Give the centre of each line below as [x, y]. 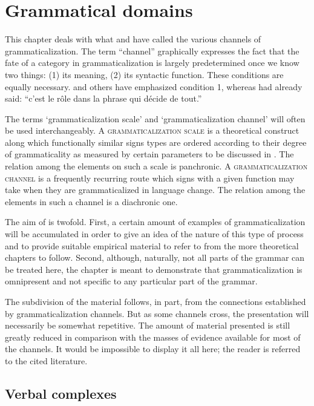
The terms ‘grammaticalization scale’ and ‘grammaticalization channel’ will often [155, 118]
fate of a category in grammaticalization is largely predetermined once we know [152, 63]
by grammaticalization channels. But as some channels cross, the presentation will [157, 313]
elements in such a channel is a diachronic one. [91, 201]
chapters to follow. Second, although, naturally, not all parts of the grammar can [155, 257]
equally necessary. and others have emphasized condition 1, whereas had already [154, 86]
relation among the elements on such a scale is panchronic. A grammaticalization [156, 166]
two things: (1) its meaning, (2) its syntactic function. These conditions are [144, 74]
